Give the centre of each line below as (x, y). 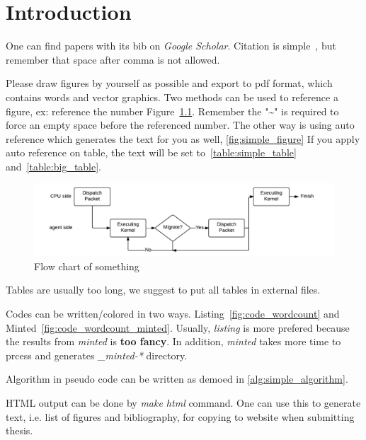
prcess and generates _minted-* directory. (97, 355)
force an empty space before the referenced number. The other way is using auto (180, 125)
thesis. (19, 430)
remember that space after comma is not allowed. (113, 59)
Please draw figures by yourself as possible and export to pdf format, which (169, 83)
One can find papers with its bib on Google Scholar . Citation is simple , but (171, 46)
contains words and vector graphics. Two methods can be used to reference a (172, 97)
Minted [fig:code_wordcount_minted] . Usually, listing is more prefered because (178, 327)
